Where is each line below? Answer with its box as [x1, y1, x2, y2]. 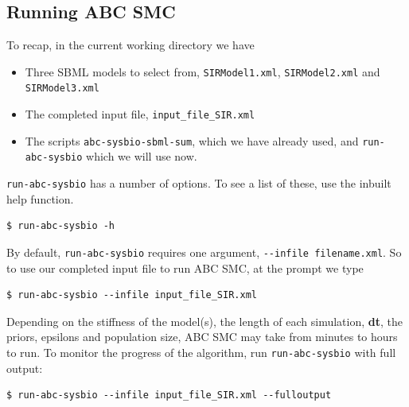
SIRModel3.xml [25, 83, 99, 95]
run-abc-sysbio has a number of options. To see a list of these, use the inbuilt [6, 175, 391, 192]
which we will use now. [86, 148, 197, 165]
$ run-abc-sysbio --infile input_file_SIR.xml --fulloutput [6, 390, 332, 401]
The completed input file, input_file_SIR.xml [25, 106, 255, 122]
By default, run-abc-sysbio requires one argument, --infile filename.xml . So [6, 243, 402, 260]
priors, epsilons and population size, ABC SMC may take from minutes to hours [6, 328, 398, 345]
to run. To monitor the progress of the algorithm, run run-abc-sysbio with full [6, 343, 396, 360]
